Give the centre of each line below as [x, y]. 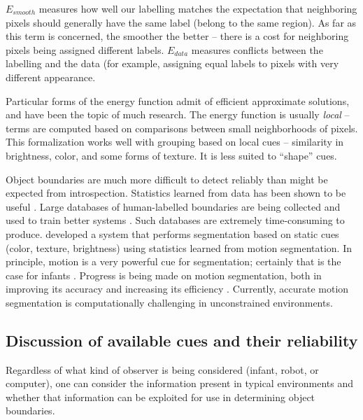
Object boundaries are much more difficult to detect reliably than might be [167, 179]
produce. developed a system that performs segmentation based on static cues [172, 233]
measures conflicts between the [257, 49]
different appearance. [51, 77]
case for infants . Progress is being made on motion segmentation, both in [164, 275]
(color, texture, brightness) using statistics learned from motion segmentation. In [179, 247]
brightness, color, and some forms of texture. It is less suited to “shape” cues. [171, 155]
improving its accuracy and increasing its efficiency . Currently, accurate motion [177, 289]
